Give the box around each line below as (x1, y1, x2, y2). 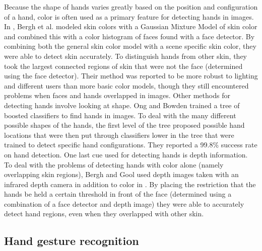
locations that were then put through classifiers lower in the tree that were (4, 129, 234, 140)
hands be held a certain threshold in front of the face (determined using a (4, 189, 232, 199)
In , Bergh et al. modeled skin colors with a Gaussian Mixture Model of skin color (4, 21, 257, 32)
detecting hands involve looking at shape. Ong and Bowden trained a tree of (4, 100, 240, 110)
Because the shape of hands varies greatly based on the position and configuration (4, 2, 258, 12)
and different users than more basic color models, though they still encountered (4, 80, 249, 91)
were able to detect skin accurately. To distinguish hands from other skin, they (4, 50, 247, 61)
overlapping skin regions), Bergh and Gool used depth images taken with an (4, 169, 239, 180)
